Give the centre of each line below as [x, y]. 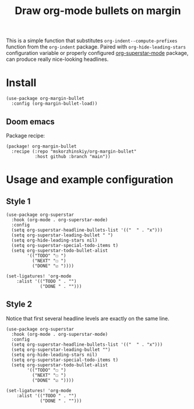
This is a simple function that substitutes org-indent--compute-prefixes [92, 41]
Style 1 [18, 201]
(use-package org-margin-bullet [45, 99]
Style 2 [19, 305]
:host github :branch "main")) [73, 156]
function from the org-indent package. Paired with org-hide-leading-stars [96, 47]
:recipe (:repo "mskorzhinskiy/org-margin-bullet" [74, 151]
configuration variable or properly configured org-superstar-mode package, [97, 53]
